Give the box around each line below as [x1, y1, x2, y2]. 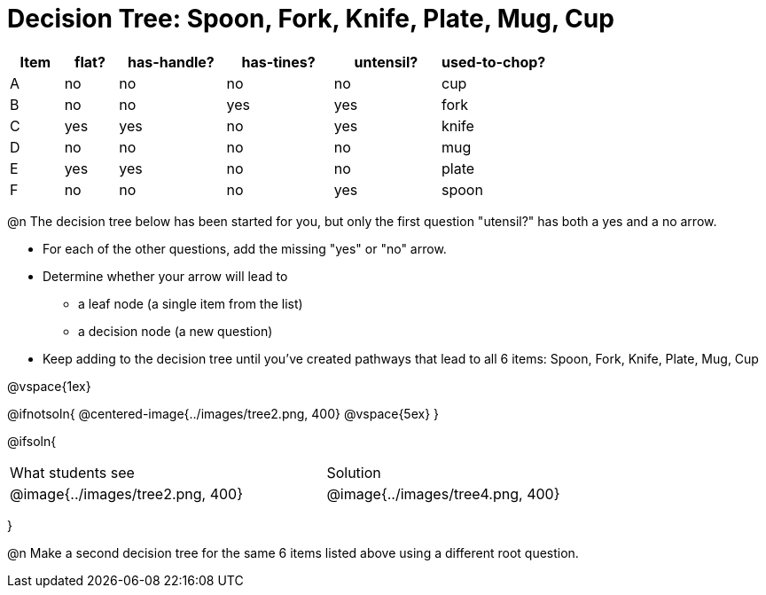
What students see [10, 463, 135, 481]
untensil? [354, 52, 418, 71]
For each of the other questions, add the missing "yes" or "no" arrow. [43, 240, 447, 256]
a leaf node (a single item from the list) [78, 295, 303, 311]
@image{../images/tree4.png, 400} [326, 484, 560, 503]
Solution [326, 463, 381, 481]
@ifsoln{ [7, 433, 57, 449]
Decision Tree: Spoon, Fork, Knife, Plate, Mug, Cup [7, 4, 614, 34]
